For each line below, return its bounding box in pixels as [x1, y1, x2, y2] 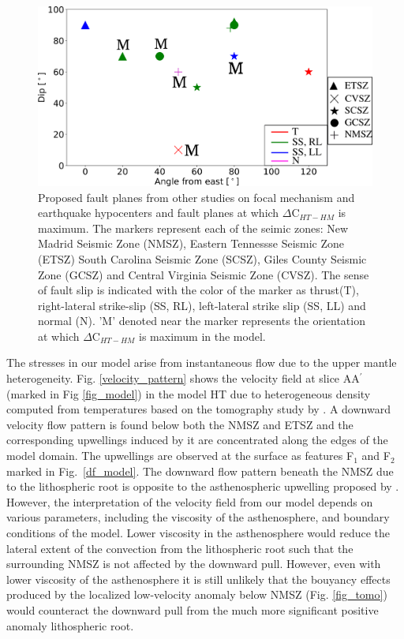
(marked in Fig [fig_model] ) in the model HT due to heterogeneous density [6, 385, 371, 402]
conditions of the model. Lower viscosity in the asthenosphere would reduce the [6, 525, 391, 541]
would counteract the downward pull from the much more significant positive [6, 601, 379, 618]
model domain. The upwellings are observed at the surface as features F [6, 447, 354, 464]
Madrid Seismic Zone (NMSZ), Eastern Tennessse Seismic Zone [38, 235, 345, 252]
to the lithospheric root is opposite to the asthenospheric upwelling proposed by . [6, 478, 399, 495]
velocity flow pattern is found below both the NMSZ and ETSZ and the [6, 416, 353, 432]
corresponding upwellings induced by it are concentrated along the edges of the [6, 432, 388, 448]
